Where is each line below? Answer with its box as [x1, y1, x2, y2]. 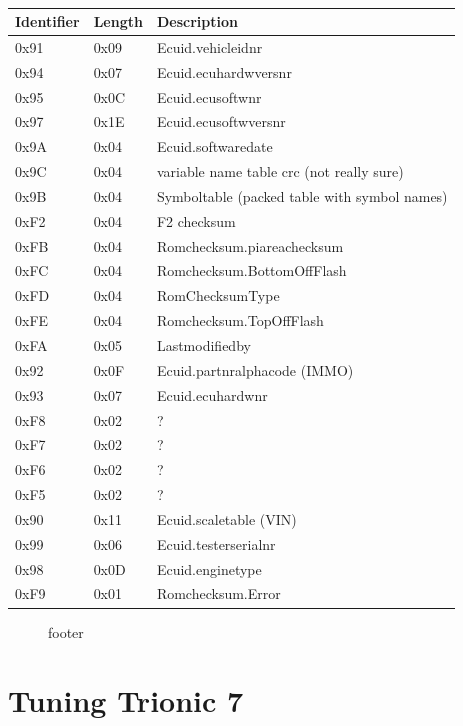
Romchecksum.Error [156, 583, 281, 604]
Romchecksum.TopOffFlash [156, 310, 324, 331]
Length [93, 11, 143, 31]
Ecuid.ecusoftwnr [156, 86, 262, 107]
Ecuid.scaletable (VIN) [156, 508, 297, 529]
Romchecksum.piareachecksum [156, 235, 344, 256]
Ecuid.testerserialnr [156, 533, 276, 554]
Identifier [15, 11, 80, 31]
